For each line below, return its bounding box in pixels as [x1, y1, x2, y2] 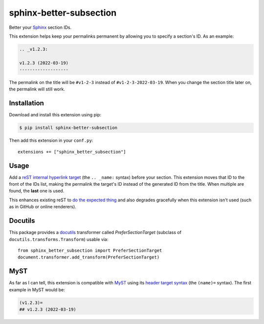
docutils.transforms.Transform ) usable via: [9, 236, 109, 242]
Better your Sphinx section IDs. [9, 24, 72, 30]
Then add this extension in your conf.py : [9, 137, 93, 144]
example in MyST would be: [9, 286, 66, 293]
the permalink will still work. [9, 86, 66, 92]
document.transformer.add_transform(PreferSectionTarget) [18, 255, 160, 260]
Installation [9, 99, 44, 108]
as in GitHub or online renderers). [9, 204, 77, 210]
